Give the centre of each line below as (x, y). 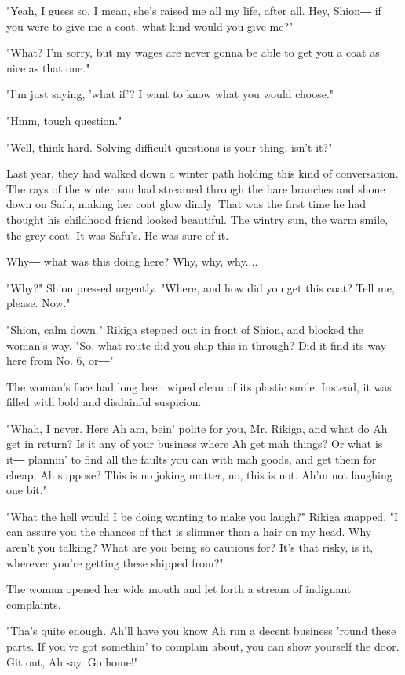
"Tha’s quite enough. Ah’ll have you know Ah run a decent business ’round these (201, 631)
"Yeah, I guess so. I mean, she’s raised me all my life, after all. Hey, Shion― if (194, 10)
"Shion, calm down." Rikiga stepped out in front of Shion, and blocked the (185, 329)
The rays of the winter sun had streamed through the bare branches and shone (196, 188)
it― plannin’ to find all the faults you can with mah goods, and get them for (192, 459)
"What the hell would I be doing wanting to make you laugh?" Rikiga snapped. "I (202, 516)
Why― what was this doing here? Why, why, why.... (132, 261)
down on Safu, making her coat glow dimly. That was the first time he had (186, 204)
